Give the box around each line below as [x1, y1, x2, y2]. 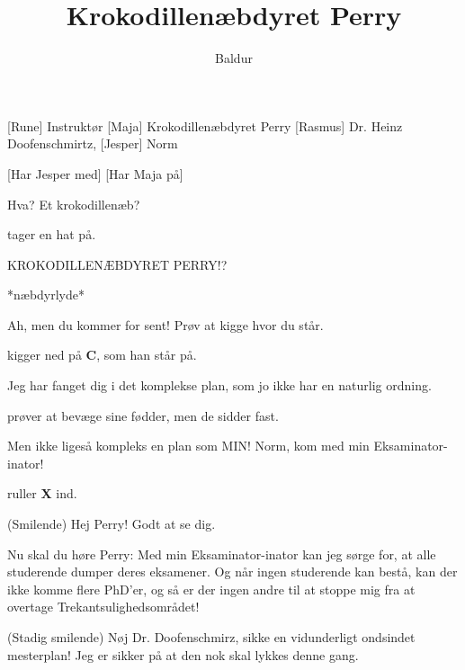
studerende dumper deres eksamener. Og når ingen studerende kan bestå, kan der [7, 562, 458, 581]
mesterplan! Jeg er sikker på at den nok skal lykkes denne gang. [7, 645, 359, 664]
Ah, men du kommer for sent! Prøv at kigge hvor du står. [7, 315, 324, 334]
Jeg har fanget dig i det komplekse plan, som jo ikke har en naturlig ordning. [7, 376, 432, 395]
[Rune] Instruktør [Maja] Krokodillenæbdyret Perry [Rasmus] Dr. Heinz [7, 116, 403, 135]
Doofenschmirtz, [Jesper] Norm [7, 134, 178, 153]
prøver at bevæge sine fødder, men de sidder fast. [7, 406, 279, 424]
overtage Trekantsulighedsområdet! [7, 597, 200, 616]
